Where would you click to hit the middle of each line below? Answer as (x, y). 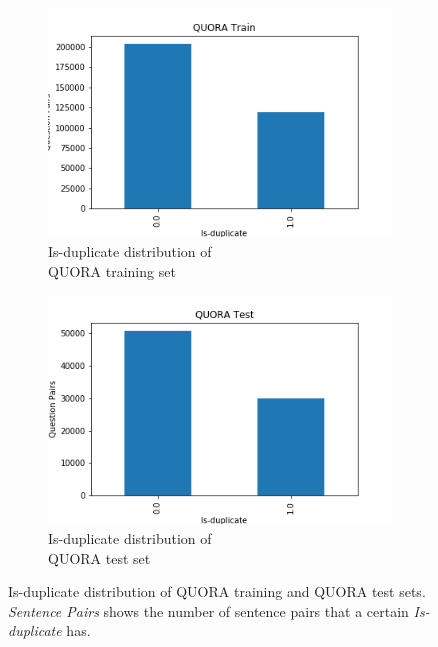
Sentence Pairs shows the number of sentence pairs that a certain (208, 610)
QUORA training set (112, 270)
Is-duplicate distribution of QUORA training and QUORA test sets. (217, 591)
